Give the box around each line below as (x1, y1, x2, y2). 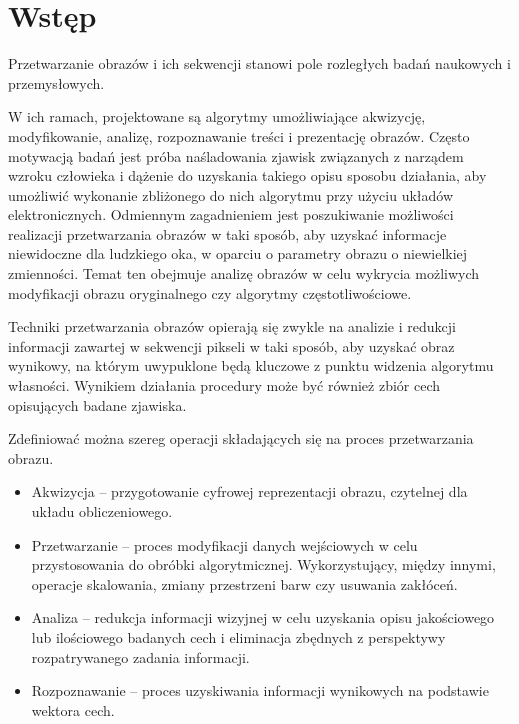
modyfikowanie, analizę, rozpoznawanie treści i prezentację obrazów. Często (8, 125, 470, 146)
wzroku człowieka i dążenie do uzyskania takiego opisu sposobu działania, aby (8, 165, 487, 186)
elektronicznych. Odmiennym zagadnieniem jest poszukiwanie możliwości (8, 204, 454, 225)
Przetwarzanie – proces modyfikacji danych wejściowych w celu (31, 534, 418, 555)
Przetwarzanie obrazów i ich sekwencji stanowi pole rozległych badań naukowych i (8, 53, 511, 74)
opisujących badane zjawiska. (8, 394, 187, 415)
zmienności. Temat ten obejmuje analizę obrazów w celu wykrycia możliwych (8, 263, 480, 284)
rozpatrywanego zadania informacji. (31, 646, 250, 667)
